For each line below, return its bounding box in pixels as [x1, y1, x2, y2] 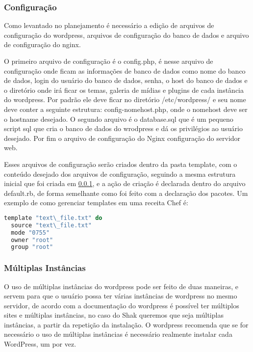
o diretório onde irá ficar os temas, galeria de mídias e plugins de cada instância [4, 84, 244, 95]
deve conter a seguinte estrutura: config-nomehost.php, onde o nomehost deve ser [4, 104, 248, 114]
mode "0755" [11, 229, 50, 236]
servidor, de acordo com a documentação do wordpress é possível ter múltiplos [4, 300, 239, 310]
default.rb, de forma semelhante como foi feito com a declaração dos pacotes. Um [4, 188, 248, 198]
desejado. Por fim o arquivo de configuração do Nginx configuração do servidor [4, 133, 241, 143]
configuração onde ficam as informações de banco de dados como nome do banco [4, 65, 246, 76]
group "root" [11, 244, 53, 251]
